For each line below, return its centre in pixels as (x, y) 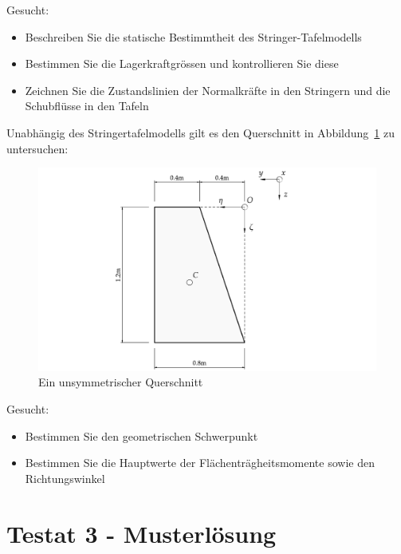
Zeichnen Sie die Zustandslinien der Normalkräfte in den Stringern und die (208, 90)
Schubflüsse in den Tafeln (87, 106)
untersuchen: (37, 148)
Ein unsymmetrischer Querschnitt (121, 382)
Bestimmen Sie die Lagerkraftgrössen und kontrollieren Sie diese (182, 63)
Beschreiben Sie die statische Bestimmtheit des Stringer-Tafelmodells (193, 36)
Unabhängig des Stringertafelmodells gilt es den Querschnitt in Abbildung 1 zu (200, 132)
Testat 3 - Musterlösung (142, 533)
